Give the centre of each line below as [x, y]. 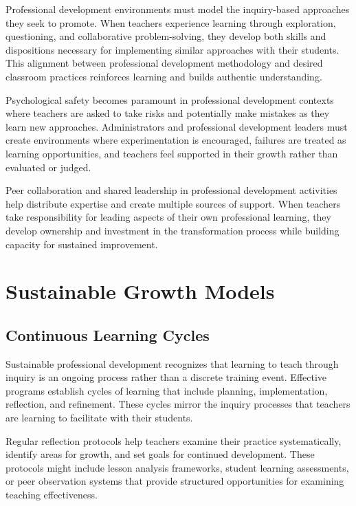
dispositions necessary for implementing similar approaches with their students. [173, 49]
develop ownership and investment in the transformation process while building [173, 230]
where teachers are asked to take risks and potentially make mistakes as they [168, 113]
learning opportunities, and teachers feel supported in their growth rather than [172, 153]
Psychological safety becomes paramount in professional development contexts [170, 99]
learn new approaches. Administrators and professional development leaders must [177, 126]
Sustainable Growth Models [140, 291]
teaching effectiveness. [52, 495]
